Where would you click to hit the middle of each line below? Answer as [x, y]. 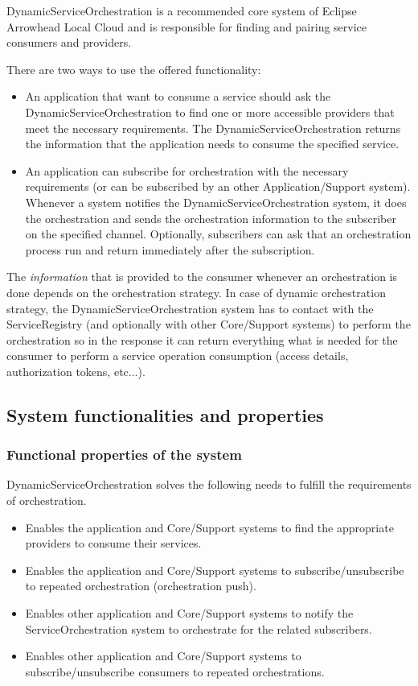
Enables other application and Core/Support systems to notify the [189, 613]
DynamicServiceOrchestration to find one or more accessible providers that [210, 112]
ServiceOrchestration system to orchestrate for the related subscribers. [199, 628]
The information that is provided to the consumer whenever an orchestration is [202, 277]
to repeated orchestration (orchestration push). [141, 586]
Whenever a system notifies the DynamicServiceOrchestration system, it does [216, 202]
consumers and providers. [69, 42]
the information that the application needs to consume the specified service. [212, 144]
